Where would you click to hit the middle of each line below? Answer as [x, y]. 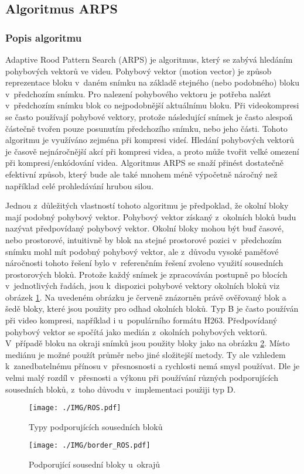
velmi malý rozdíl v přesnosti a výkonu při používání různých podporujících [142, 378]
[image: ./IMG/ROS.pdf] [75, 408]
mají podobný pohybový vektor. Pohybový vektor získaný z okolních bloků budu [151, 216]
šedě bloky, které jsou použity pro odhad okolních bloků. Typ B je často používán [152, 308]
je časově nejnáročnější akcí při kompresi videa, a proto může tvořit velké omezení [152, 151]
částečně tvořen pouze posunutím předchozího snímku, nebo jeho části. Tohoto [146, 128]
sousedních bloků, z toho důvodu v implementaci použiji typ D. [121, 389]
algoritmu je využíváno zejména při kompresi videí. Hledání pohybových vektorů [150, 140]
